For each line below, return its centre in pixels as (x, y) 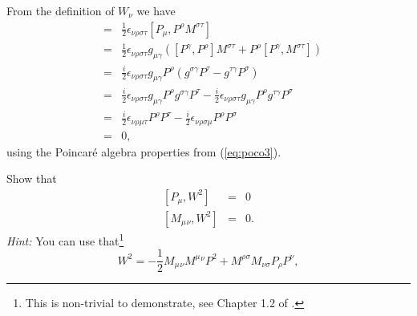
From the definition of (61, 10)
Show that (32, 178)
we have (156, 10)
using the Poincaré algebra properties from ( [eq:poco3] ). (144, 151)
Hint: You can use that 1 (65, 239)
